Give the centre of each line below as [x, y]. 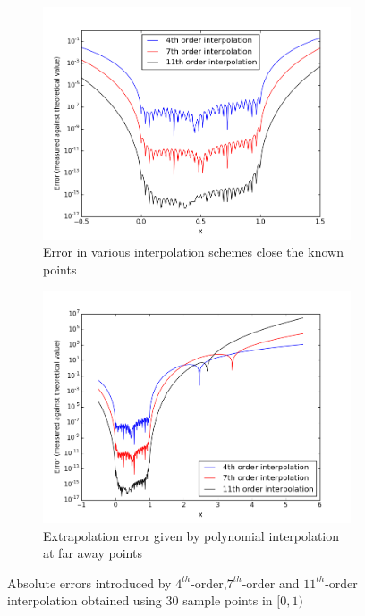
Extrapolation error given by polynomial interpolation [191, 535]
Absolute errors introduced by [89, 582]
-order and [271, 582]
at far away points [93, 553]
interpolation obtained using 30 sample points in [140, 600]
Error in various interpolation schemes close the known [193, 252]
